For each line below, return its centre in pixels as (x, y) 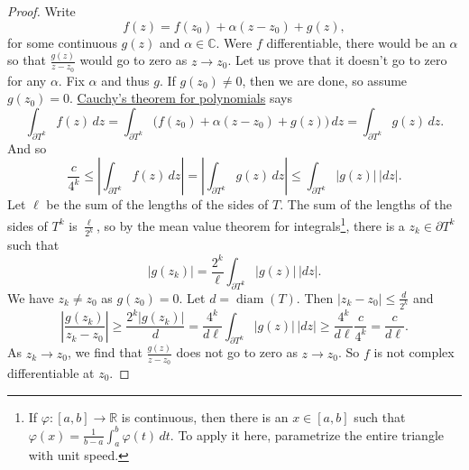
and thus (125, 80)
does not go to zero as (237, 352)
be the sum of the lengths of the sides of (157, 204)
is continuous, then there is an (205, 416)
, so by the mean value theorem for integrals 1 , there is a (251, 224)
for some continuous (62, 42)
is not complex (414, 352)
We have (31, 297)
